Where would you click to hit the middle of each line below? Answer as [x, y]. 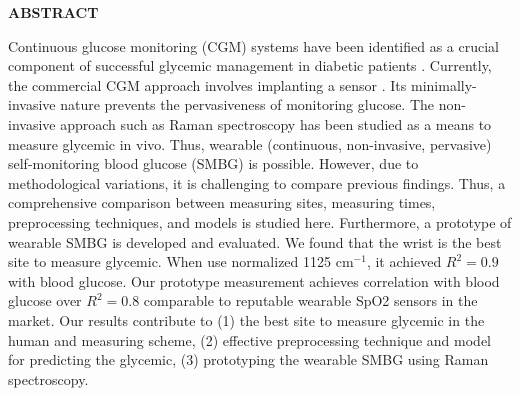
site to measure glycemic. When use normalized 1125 [170, 261]
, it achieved [404, 261]
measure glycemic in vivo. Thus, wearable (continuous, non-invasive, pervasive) [250, 143]
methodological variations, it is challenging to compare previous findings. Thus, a [257, 182]
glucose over [45, 300]
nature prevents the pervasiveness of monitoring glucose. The [247, 104]
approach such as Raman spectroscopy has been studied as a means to [276, 123]
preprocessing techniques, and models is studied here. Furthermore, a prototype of [260, 221]
